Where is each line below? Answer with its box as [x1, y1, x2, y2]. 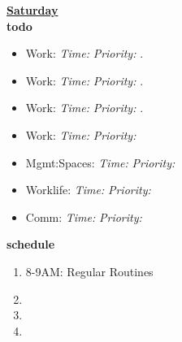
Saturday [6, 2, 58, 18]
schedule [6, 236, 55, 253]
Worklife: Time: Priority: [25, 181, 151, 198]
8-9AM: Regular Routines [25, 262, 154, 279]
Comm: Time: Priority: [25, 208, 142, 225]
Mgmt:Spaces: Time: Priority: [25, 154, 175, 171]
